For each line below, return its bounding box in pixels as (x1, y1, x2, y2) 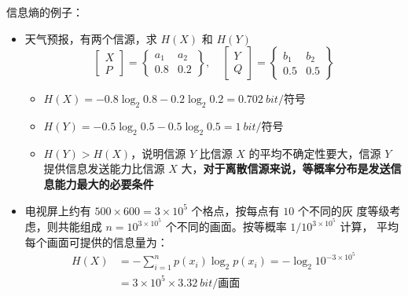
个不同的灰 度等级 (297, 202, 390, 218)
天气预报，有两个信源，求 (24, 30, 157, 46)
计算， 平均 (340, 218, 399, 235)
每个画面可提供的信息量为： (24, 233, 168, 250)
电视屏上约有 (24, 202, 91, 218)
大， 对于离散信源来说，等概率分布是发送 (181, 160, 391, 177)
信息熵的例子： (6, 4, 83, 20)
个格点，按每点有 (191, 202, 280, 218)
